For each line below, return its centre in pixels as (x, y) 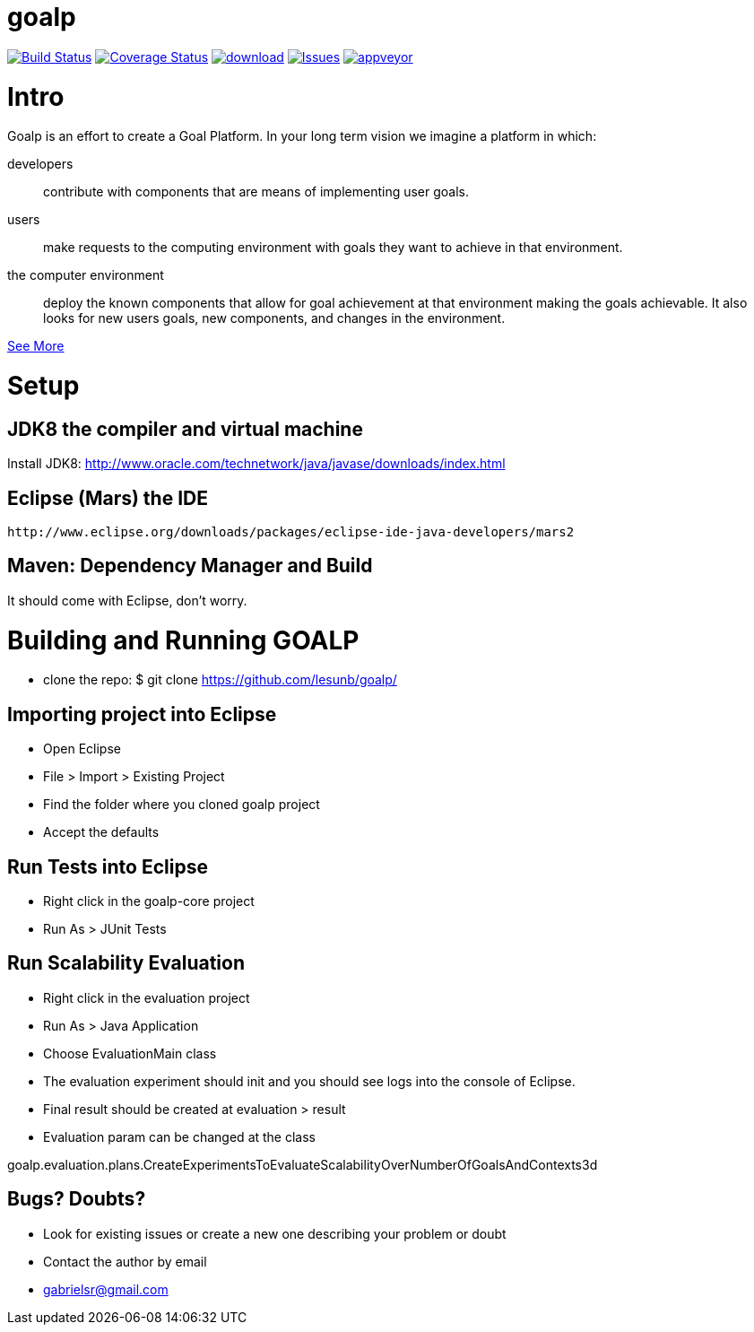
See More (36, 346)
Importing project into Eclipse (142, 714)
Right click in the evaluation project (147, 997)
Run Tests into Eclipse (108, 866)
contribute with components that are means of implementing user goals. (256, 192)
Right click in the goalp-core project (149, 901)
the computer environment (86, 275)
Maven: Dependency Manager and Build (190, 566)
